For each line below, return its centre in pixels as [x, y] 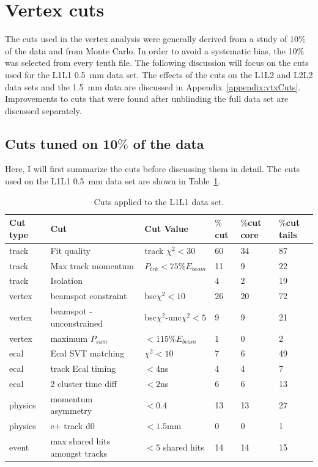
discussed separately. [43, 110]
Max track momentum [92, 265]
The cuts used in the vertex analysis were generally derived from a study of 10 [152, 39]
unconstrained [77, 323]
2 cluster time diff [84, 384]
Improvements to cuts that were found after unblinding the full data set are [147, 99]
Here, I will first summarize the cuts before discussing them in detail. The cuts [153, 169]
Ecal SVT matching [87, 353]
